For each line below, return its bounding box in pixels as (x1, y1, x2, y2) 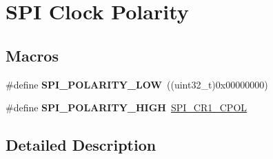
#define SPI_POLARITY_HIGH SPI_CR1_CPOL (6, 100, 247, 115)
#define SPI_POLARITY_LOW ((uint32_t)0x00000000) (6, 77, 268, 91)
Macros (6, 44, 59, 66)
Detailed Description (6, 134, 156, 156)
